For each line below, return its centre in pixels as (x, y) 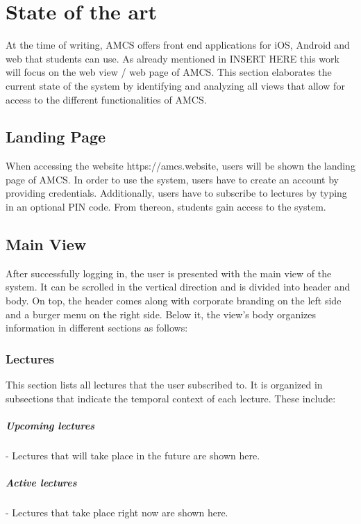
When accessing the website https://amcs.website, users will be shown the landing (180, 166)
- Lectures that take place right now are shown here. (117, 512)
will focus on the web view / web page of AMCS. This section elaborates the (169, 72)
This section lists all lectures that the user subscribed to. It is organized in (164, 385)
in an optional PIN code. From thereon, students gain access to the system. (166, 207)
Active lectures (41, 482)
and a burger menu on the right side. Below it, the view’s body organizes (161, 314)
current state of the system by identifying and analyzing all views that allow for (175, 85)
